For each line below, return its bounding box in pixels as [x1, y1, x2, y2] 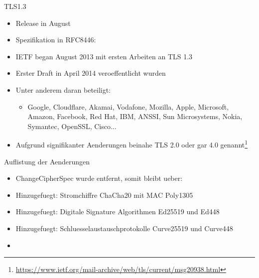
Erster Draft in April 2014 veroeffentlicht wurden [15, 68, 166, 78]
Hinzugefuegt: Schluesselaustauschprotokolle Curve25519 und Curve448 [15, 223, 233, 233]
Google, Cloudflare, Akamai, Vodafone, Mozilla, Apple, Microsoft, [27, 101, 229, 112]
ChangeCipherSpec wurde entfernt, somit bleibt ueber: [15, 173, 183, 183]
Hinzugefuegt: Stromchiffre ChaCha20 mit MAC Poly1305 [15, 189, 193, 200]
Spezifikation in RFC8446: [15, 34, 96, 45]
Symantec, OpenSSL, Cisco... [27, 121, 117, 131]
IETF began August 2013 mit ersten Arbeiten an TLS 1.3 [15, 51, 193, 61]
